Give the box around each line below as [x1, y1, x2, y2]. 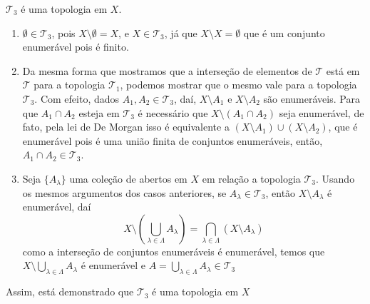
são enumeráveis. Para [263, 91, 360, 106]
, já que [164, 25, 197, 40]
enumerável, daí [22, 199, 91, 214]
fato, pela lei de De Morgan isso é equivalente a [22, 119, 230, 134]
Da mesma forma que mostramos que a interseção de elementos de [22, 63, 312, 78]
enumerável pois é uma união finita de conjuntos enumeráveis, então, [22, 133, 323, 148]
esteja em [78, 105, 120, 120]
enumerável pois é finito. [22, 39, 129, 54]
